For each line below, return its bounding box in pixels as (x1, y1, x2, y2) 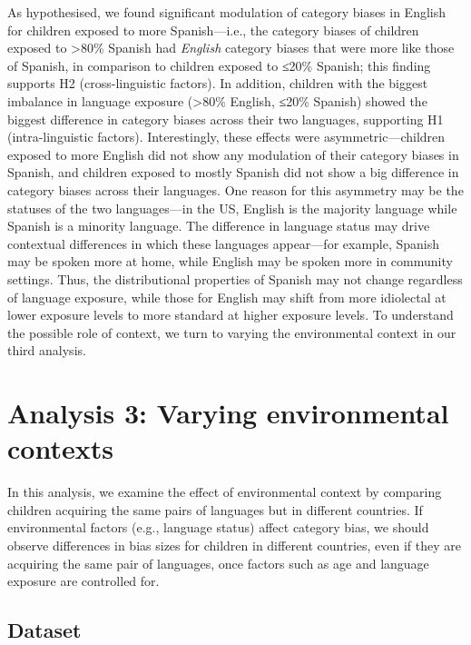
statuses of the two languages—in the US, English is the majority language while (7, 198, 457, 217)
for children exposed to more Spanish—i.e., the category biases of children (7, 20, 419, 39)
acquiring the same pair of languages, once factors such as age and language (7, 553, 429, 572)
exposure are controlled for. (7, 571, 160, 590)
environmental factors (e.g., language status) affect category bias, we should (7, 518, 429, 537)
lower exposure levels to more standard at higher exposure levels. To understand (7, 305, 454, 324)
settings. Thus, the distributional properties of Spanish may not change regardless (7, 269, 463, 288)
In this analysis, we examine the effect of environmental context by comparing (7, 482, 442, 501)
